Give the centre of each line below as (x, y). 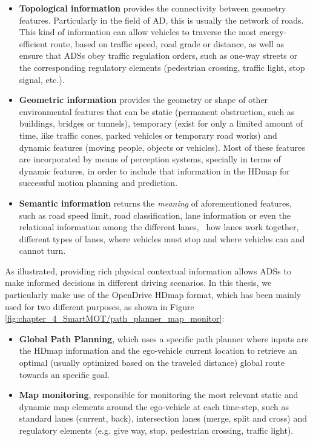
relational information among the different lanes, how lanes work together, (159, 227)
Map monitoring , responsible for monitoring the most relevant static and (159, 395)
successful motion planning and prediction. (98, 183)
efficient (33, 43)
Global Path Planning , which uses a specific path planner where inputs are (164, 338)
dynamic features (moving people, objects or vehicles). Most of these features (162, 147)
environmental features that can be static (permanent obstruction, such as (157, 111)
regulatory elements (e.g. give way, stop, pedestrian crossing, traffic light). (156, 430)
